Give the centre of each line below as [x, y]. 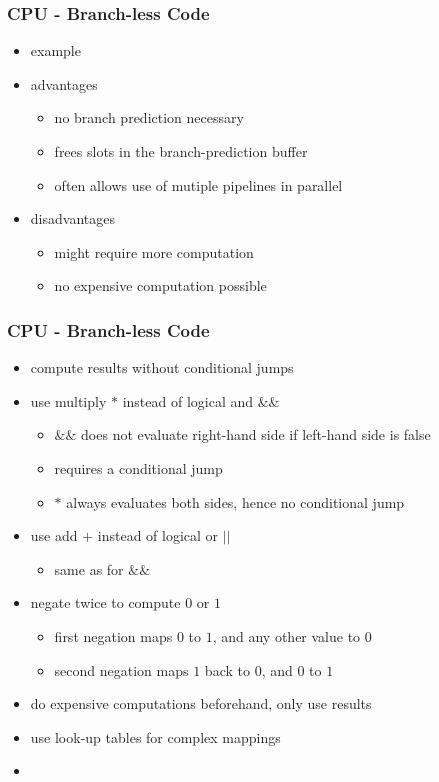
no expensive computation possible [160, 285]
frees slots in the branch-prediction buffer [181, 151]
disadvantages [72, 218]
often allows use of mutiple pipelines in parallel [198, 184]
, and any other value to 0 [292, 635]
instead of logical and [188, 400]
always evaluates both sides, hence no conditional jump [235, 501]
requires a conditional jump [138, 467]
